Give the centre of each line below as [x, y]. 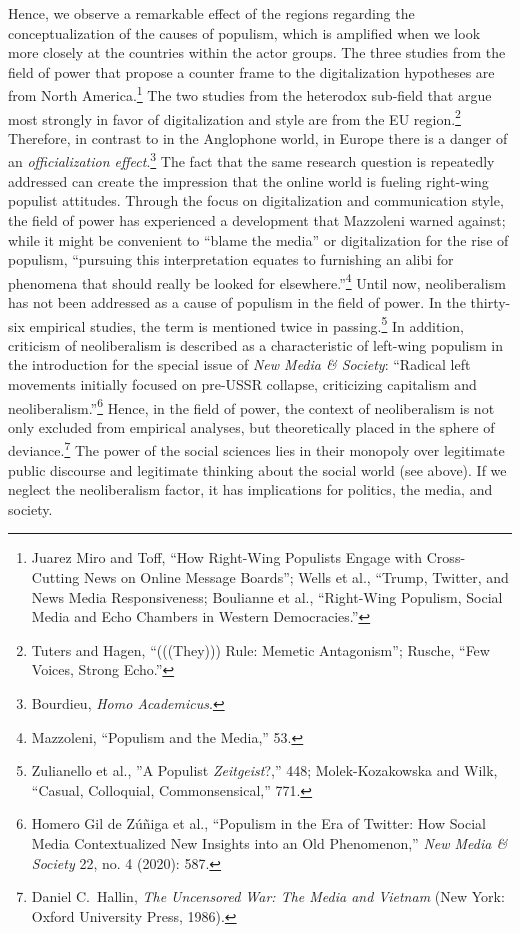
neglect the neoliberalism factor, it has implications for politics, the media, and [250, 489]
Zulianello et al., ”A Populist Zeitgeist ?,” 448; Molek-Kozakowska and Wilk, [264, 770]
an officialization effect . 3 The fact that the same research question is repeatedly [251, 160]
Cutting [55, 577]
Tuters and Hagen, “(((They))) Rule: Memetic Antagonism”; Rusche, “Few [260, 649]
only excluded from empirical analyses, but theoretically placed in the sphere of [251, 426]
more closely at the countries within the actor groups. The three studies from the [257, 52]
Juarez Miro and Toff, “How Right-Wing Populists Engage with [227, 557]
